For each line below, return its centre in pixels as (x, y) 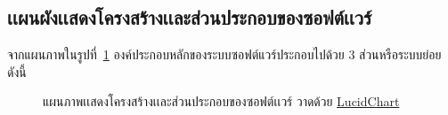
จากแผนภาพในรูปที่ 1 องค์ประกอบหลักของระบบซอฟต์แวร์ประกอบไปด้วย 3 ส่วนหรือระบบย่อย (224, 54)
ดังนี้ (17, 71)
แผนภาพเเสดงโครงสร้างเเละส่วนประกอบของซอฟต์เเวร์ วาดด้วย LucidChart (221, 101)
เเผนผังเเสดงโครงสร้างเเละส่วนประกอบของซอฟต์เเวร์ (190, 17)
